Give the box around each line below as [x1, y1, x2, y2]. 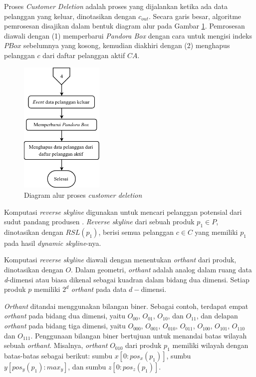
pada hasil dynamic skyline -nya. [4, 237, 101, 248]
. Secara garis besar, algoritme [149, 11, 242, 21]
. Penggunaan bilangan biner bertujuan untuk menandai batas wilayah [30, 330, 247, 340]
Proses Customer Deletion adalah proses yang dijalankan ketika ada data [4, 1, 228, 11]
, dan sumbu [68, 361, 106, 372]
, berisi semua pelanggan [98, 226, 174, 237]
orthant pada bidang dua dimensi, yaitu [4, 310, 125, 321]
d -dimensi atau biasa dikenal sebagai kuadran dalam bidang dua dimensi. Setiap [4, 274, 250, 284]
